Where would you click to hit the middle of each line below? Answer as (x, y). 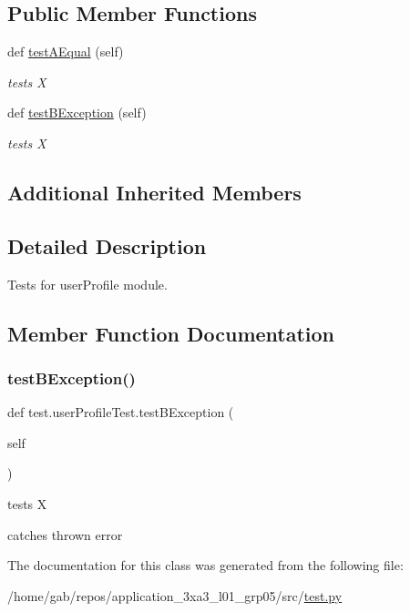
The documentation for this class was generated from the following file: (205, 565)
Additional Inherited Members (154, 192)
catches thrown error (65, 534)
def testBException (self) (77, 112)
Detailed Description (107, 245)
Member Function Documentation (171, 333)
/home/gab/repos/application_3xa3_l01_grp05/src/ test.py (175, 595)
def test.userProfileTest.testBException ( (121, 412)
